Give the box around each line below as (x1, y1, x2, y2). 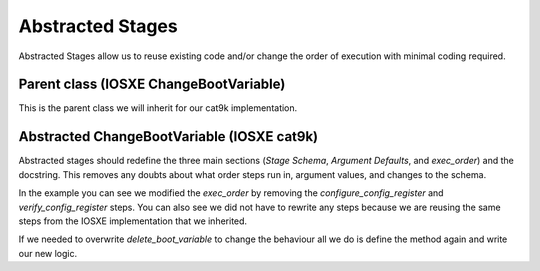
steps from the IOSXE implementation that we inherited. (18, 215, 248, 227)
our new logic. (18, 247, 78, 259)
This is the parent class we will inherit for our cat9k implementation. (18, 102, 298, 114)
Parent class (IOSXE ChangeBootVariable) (18, 76, 286, 93)
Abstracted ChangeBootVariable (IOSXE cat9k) (18, 128, 319, 145)
